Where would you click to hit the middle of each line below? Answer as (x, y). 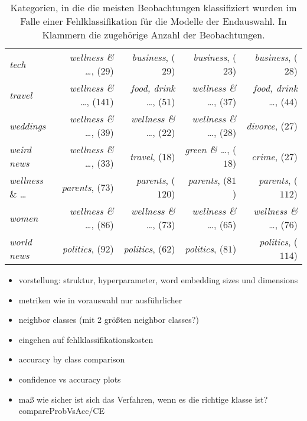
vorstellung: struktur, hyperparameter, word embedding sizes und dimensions (158, 280)
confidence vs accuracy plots (70, 379)
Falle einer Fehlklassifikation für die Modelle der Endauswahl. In (153, 21)
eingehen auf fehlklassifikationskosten (86, 339)
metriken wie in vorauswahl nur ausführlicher (100, 299)
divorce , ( (265, 125)
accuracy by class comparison (72, 359)
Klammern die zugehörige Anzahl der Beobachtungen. (153, 35)
